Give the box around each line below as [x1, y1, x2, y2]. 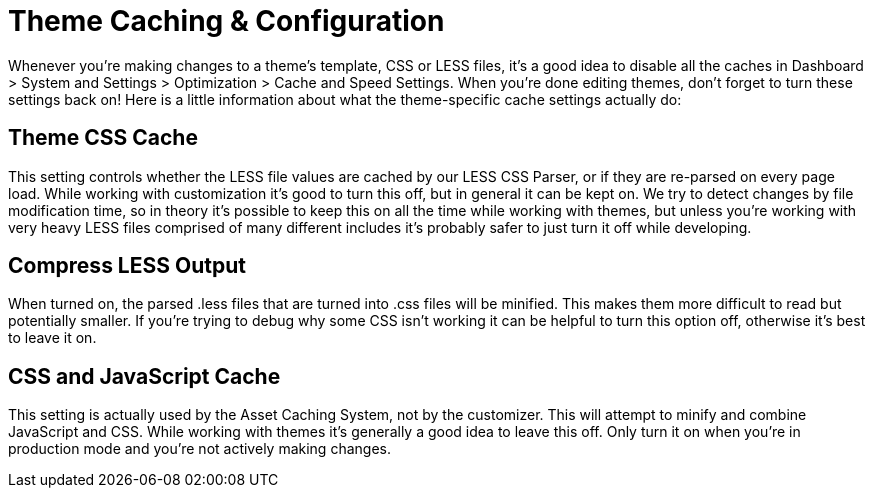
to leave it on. [8, 329, 97, 347]
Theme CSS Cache [8, 125, 198, 151]
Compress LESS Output [8, 253, 246, 279]
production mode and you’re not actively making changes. [8, 440, 391, 458]
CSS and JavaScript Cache [8, 363, 281, 389]
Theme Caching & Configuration [8, 4, 445, 38]
